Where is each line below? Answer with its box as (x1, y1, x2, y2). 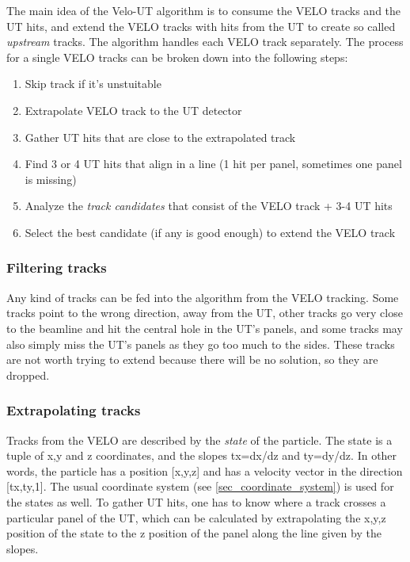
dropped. (6, 366, 50, 383)
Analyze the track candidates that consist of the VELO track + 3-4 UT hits (25, 197, 393, 214)
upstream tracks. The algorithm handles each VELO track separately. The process (6, 33, 404, 50)
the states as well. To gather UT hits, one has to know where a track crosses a (6, 493, 386, 510)
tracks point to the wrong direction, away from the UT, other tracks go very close (6, 304, 403, 321)
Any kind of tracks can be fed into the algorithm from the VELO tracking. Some (6, 289, 399, 305)
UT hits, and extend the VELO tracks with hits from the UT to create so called (6, 17, 396, 34)
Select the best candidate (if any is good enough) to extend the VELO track (25, 224, 396, 240)
